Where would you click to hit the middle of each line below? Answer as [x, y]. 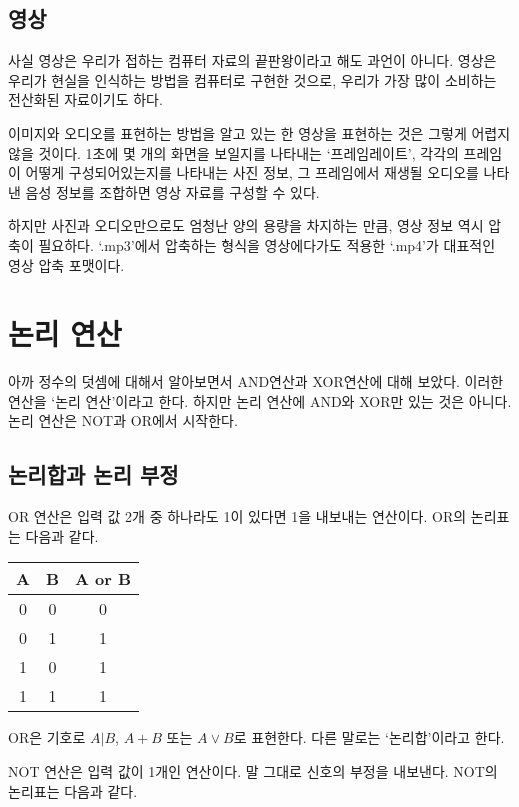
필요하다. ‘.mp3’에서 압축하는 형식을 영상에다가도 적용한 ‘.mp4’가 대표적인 [267, 244]
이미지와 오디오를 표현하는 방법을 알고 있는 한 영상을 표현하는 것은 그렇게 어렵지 [259, 132]
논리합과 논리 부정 [93, 474]
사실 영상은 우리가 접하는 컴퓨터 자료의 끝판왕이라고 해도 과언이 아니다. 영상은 [252, 60]
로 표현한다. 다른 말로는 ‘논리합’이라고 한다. [369, 737]
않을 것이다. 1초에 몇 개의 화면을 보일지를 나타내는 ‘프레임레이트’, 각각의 [233, 152]
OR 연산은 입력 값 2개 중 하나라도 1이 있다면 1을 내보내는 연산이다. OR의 [237, 516]
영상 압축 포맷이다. [66, 264]
